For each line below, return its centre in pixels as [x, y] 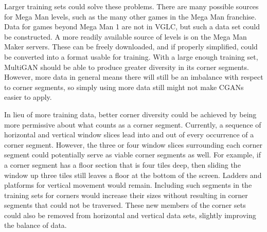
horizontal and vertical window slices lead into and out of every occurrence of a [129, 135]
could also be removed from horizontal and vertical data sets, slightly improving [130, 215]
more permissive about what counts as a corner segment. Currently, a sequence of [133, 124]
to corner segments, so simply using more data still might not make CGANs [124, 87]
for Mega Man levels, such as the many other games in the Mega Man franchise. [130, 16]
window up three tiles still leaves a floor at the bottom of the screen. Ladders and [133, 175]
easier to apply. [28, 97]
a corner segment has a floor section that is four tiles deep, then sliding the [122, 164]
